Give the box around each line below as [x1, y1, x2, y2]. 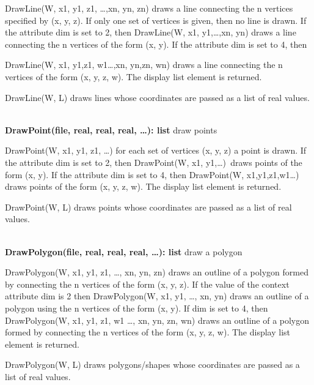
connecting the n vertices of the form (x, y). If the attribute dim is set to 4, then [5, 37, 307, 50]
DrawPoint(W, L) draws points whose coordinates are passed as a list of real [5, 200, 292, 213]
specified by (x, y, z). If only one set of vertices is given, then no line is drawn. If [5, 13, 307, 26]
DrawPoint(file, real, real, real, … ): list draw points [5, 123, 217, 136]
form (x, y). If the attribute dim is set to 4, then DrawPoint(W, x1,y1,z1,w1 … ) [5, 168, 299, 181]
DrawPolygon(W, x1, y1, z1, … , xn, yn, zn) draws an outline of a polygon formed [5, 266, 309, 278]
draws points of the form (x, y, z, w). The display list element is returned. [5, 180, 282, 193]
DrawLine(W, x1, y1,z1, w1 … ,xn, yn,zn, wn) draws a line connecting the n [5, 58, 283, 71]
